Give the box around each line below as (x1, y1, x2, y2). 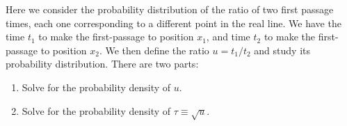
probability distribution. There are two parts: (6, 56, 199, 71)
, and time (206, 29, 250, 44)
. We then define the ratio (99, 42, 209, 57)
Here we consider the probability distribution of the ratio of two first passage (6, 2, 334, 16)
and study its (254, 42, 310, 57)
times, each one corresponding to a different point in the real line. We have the (6, 15, 341, 30)
